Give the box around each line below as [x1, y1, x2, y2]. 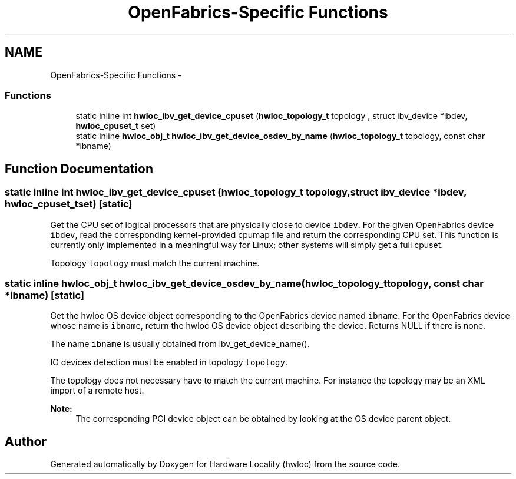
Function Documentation [5, 161, 153, 176]
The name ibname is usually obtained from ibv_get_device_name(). [50, 339, 310, 349]
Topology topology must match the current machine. [50, 257, 260, 268]
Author [5, 434, 47, 449]
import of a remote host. [50, 385, 144, 396]
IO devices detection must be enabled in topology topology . [50, 357, 288, 368]
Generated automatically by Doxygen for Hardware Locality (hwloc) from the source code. [50, 459, 400, 470]
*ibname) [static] [5, 289, 84, 301]
